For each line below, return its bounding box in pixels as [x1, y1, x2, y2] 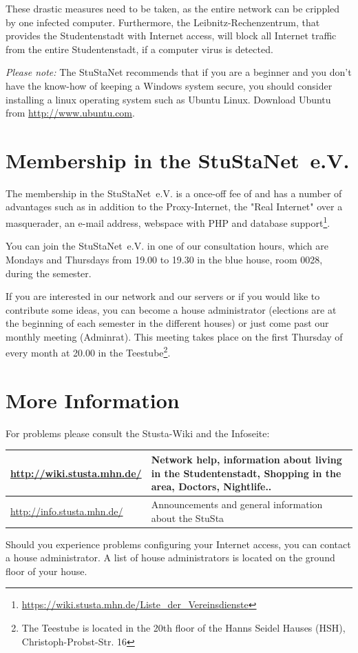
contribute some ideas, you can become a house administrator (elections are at [6, 302, 337, 317]
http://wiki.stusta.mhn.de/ [10, 465, 142, 480]
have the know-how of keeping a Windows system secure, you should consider [6, 78, 333, 92]
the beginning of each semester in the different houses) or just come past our [6, 316, 329, 330]
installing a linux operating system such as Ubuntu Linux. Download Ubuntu [6, 92, 331, 106]
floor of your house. [6, 563, 87, 578]
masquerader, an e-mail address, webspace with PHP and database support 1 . [6, 214, 330, 230]
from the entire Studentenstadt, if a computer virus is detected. [6, 41, 273, 56]
